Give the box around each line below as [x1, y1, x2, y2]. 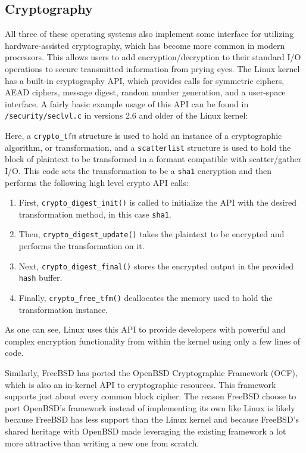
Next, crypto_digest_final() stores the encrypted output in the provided [18, 259, 294, 272]
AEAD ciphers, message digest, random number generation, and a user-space [5, 86, 286, 98]
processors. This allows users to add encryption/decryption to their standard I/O [5, 51, 301, 63]
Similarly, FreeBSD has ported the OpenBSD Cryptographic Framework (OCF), [5, 367, 298, 379]
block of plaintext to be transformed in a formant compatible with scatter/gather [5, 153, 302, 165]
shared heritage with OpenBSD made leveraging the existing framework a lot [5, 425, 286, 438]
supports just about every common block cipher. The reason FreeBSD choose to [5, 390, 296, 402]
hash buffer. [18, 271, 63, 284]
